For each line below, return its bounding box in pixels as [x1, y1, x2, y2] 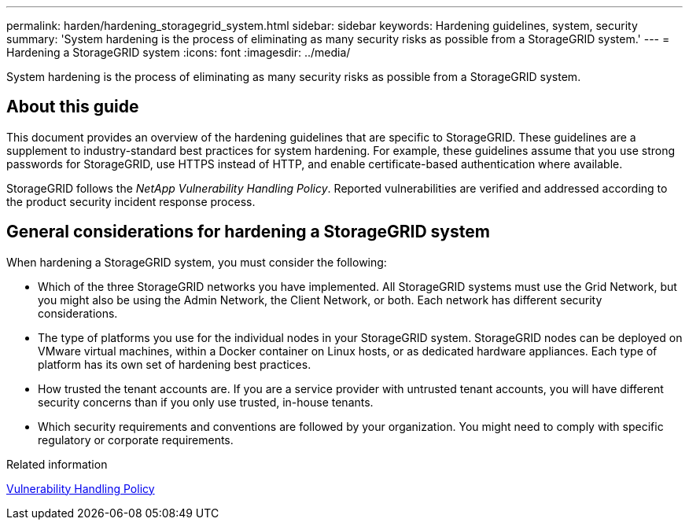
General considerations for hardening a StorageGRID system [6, 222, 490, 242]
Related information [6, 457, 108, 471]
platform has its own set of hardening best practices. [38, 357, 311, 371]
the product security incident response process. [6, 194, 256, 208]
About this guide [6, 97, 139, 117]
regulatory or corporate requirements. [38, 432, 234, 447]
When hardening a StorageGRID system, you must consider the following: [6, 255, 387, 269]
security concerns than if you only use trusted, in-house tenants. [38, 395, 374, 409]
